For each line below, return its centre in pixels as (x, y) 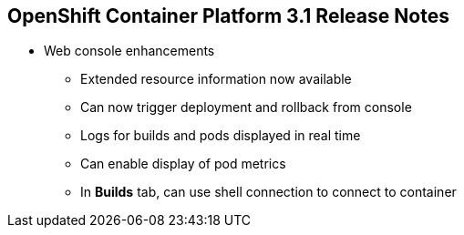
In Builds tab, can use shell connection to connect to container (268, 192)
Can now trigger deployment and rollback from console (246, 107)
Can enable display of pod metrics (183, 164)
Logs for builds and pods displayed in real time (221, 136)
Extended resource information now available (216, 79)
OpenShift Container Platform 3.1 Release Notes (228, 16)
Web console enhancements (129, 51)
